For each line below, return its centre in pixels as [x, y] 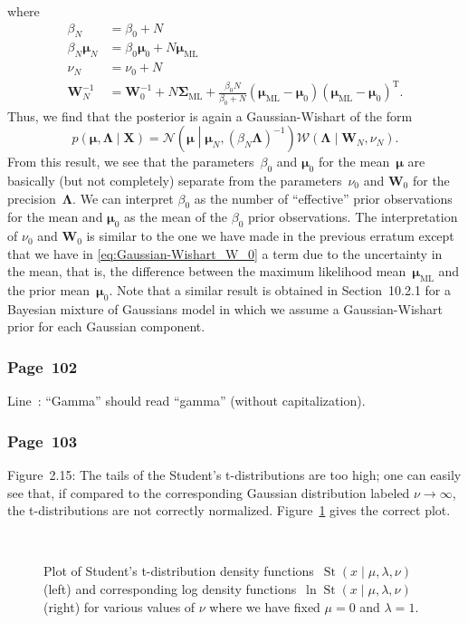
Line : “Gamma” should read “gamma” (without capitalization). [186, 401]
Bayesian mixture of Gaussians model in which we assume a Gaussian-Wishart [225, 308]
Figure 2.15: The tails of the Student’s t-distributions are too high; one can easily [234, 475]
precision [32, 198]
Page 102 [43, 367]
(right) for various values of [119, 606]
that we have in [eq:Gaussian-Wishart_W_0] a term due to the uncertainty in [225, 253]
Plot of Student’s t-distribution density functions [179, 571]
